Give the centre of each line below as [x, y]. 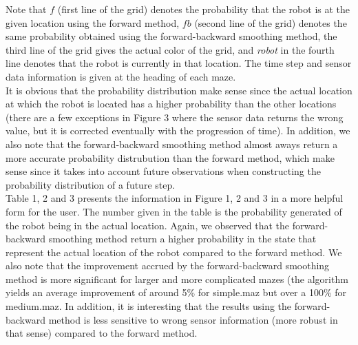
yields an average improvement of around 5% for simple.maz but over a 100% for [176, 292]
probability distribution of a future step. [91, 184]
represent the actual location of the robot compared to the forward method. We [174, 252]
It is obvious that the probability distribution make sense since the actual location [179, 90]
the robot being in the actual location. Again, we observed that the [148, 225]
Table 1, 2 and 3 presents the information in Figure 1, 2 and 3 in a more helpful [175, 198]
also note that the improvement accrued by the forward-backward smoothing [168, 265]
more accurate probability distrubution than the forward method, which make [170, 157]
